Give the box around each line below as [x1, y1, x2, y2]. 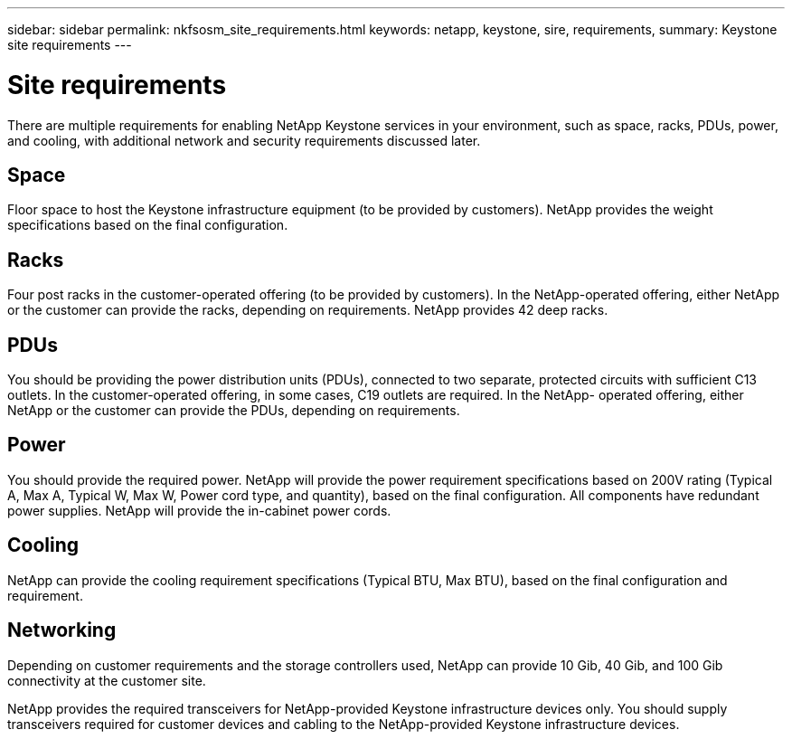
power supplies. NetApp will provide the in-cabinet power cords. [7, 502, 391, 518]
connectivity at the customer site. [7, 672, 206, 688]
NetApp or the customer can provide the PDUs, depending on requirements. [7, 403, 460, 419]
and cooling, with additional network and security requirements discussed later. [7, 132, 481, 148]
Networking [7, 619, 117, 642]
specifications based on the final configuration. [7, 217, 288, 233]
